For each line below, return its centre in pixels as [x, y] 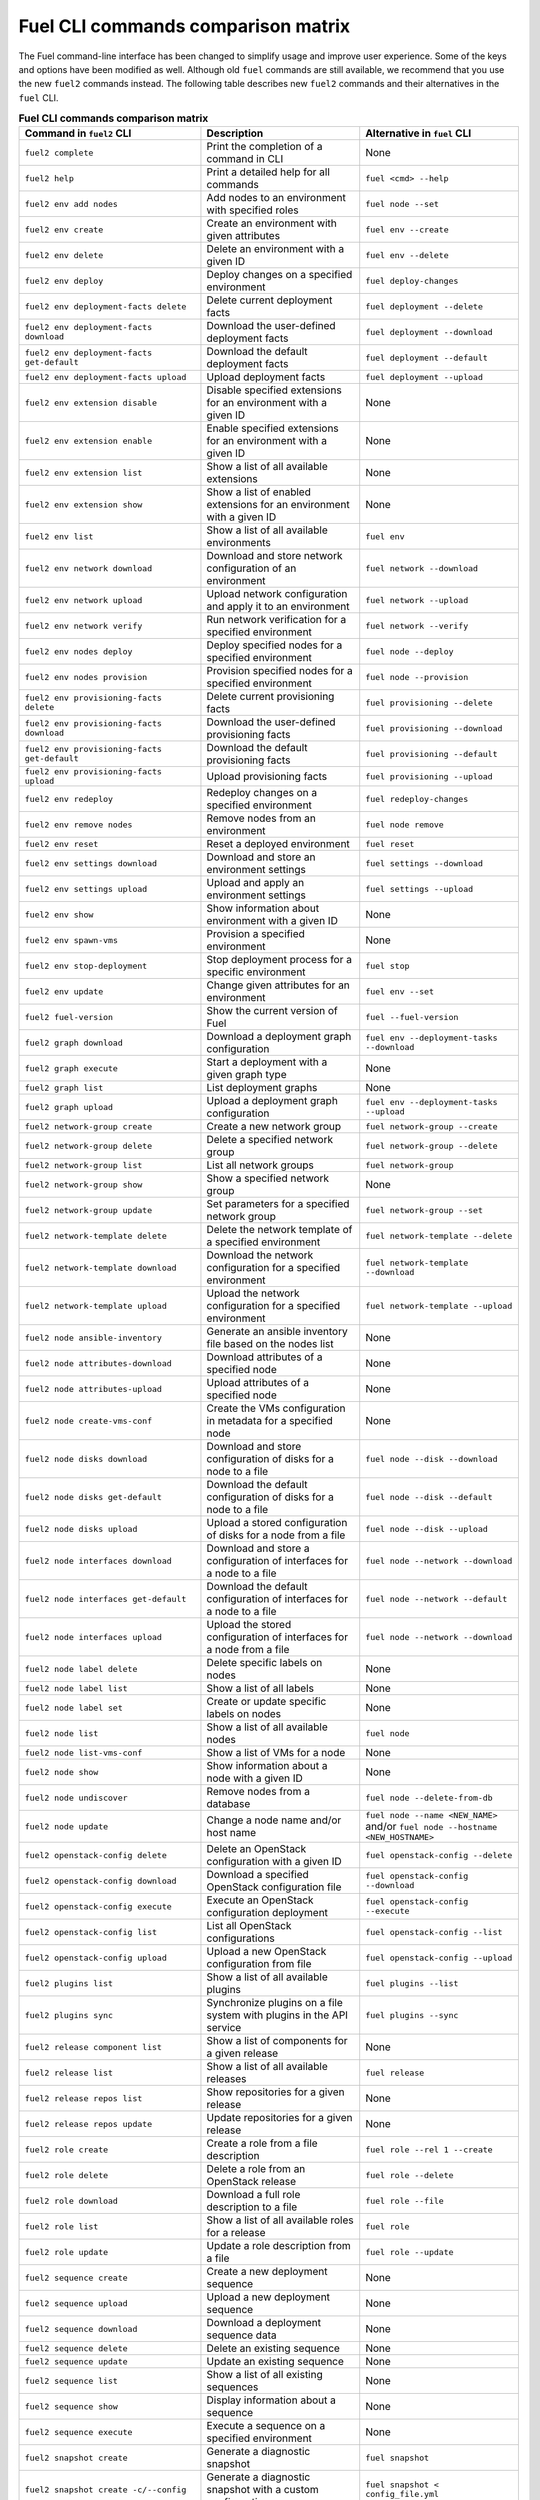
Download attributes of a [264, 1357]
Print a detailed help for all [268, 172]
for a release [236, 2233]
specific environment [256, 972]
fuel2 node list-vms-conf [83, 1752]
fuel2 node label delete [81, 1668]
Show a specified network [268, 1178]
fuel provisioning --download [434, 728]
